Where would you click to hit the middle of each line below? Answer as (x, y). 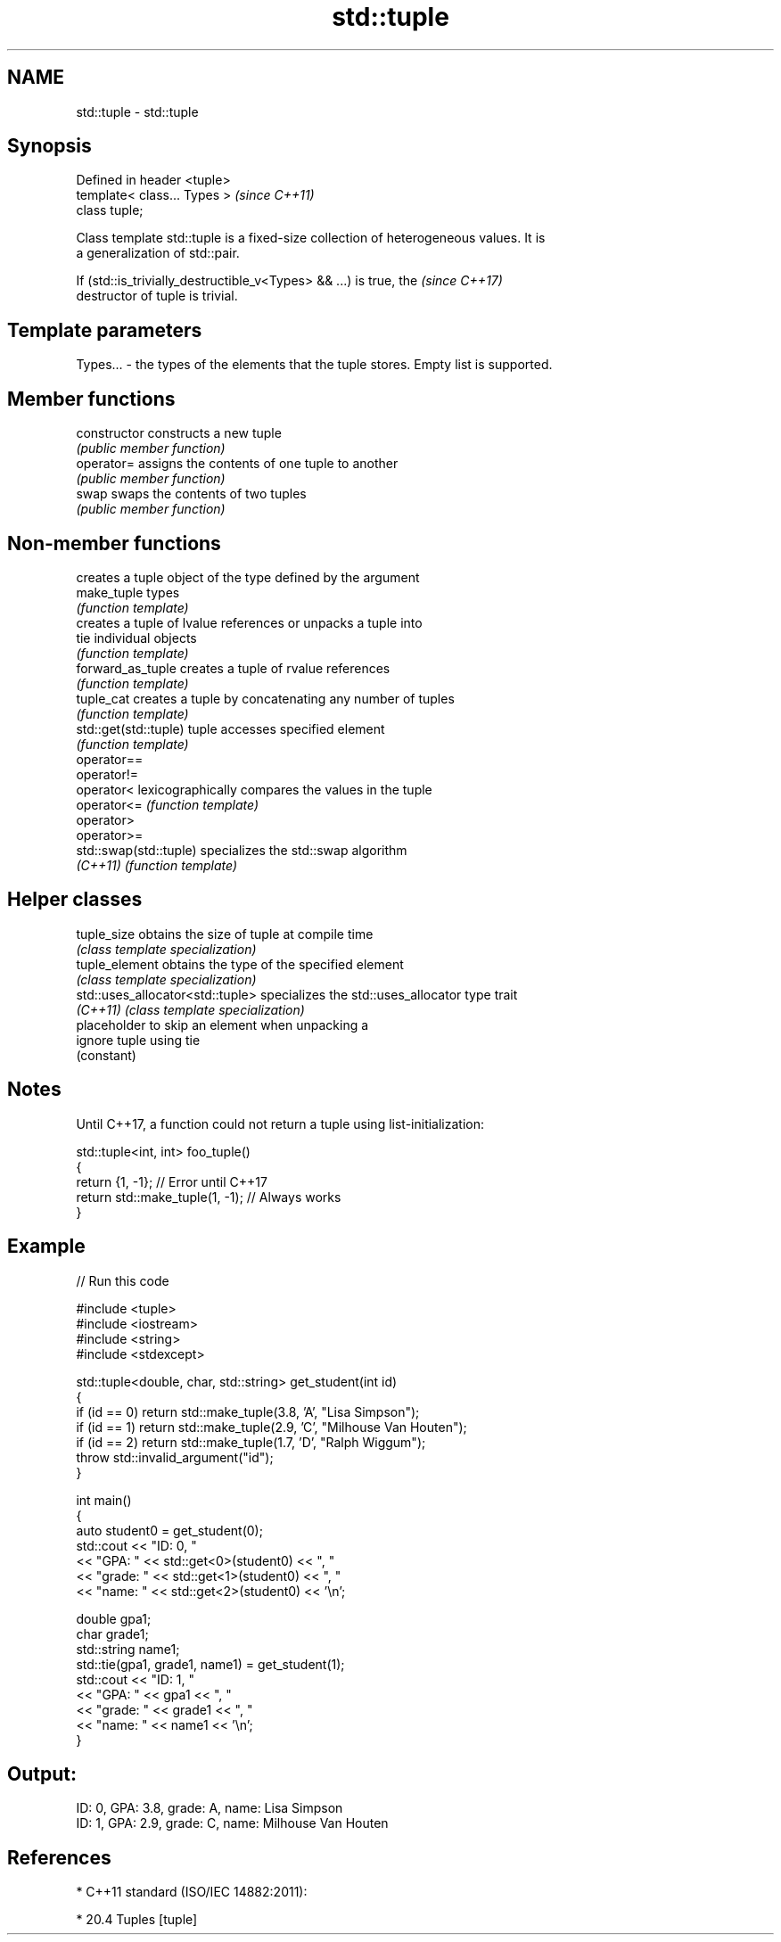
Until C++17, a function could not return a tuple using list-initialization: (280, 1123)
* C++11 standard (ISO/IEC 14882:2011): (192, 1892)
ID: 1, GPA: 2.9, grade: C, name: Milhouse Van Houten (232, 1823)
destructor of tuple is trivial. (157, 296)
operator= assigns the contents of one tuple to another (237, 464)
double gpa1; (114, 1618)
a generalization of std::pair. (158, 253)
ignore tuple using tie (138, 1040)
